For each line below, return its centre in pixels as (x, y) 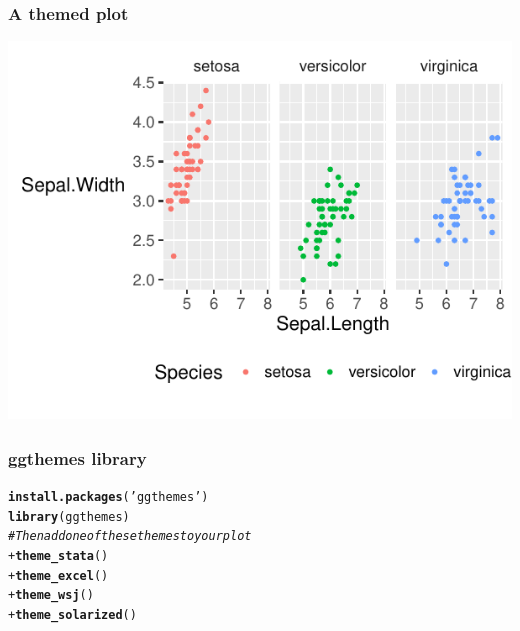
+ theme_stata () (58, 556)
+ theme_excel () (58, 575)
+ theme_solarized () (72, 614)
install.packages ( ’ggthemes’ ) (108, 497)
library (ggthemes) (69, 516)
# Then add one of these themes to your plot (130, 536)
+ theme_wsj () (51, 595)
